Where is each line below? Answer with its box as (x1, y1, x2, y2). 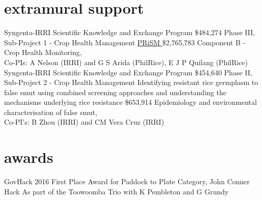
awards (4, 147, 53, 167)
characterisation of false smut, (4, 106, 98, 117)
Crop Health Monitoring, (4, 47, 82, 58)
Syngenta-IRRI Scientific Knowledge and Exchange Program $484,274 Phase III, (4, 27, 255, 38)
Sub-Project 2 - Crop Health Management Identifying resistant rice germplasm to (4, 77, 258, 88)
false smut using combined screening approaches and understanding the (4, 87, 226, 97)
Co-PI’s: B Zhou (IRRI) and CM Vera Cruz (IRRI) (4, 117, 164, 127)
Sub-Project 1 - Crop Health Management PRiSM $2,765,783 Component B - (4, 37, 246, 47)
